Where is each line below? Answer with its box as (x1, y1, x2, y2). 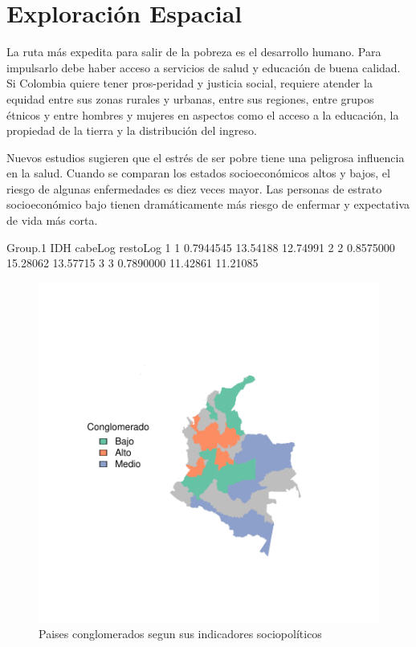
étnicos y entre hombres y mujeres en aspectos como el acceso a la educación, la (6, 106, 399, 123)
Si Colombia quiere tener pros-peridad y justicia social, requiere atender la (6, 75, 373, 92)
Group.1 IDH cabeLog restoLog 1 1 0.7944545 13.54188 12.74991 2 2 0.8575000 (6, 238, 395, 255)
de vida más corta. (6, 212, 98, 229)
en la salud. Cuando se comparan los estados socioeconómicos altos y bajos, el (6, 165, 390, 181)
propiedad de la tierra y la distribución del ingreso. (6, 122, 257, 139)
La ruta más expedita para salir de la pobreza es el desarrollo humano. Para (6, 43, 381, 60)
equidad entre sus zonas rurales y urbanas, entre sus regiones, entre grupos (6, 90, 374, 107)
